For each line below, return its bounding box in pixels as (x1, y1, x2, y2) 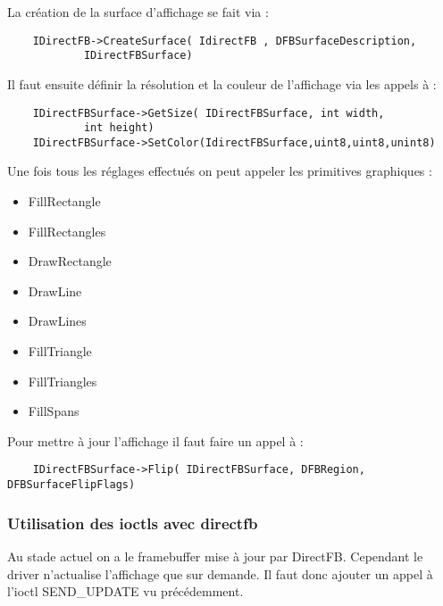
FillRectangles (28, 221, 106, 240)
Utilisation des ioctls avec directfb (7, 511, 258, 534)
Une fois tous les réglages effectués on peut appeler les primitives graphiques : (7, 162, 432, 180)
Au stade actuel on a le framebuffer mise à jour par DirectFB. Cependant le (7, 546, 423, 565)
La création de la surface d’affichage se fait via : (7, 3, 269, 21)
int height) (83, 121, 155, 135)
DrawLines (28, 311, 87, 330)
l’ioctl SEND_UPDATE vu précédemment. (7, 582, 244, 601)
